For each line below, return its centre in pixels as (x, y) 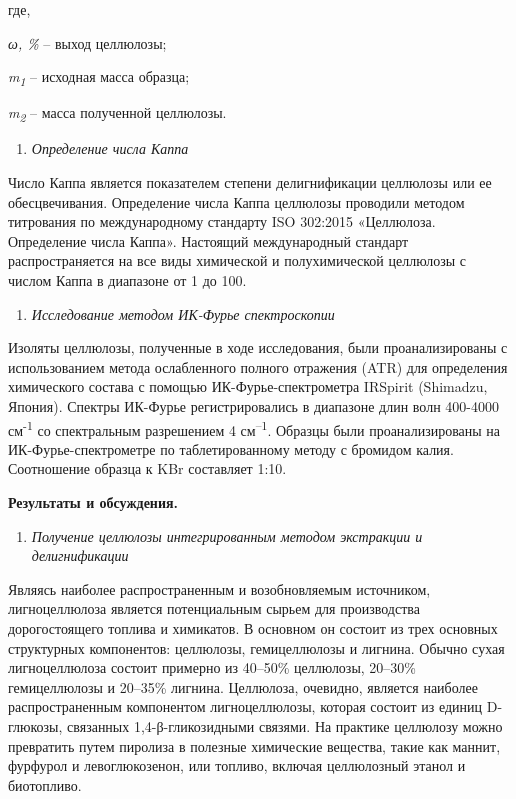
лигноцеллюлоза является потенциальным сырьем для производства (214, 608)
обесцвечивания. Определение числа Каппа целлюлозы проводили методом (236, 201)
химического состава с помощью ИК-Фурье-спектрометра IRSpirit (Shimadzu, (248, 386)
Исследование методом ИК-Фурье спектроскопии (183, 313)
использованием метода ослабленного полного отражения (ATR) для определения (258, 366)
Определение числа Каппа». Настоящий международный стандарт (208, 240)
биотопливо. (45, 784)
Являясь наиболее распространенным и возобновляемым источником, (219, 588)
